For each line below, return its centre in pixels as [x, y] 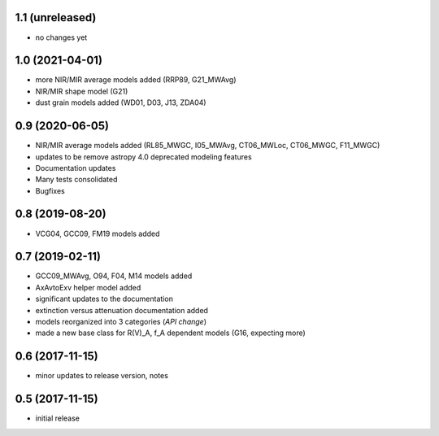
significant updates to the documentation [104, 299]
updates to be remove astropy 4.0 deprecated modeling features [143, 157]
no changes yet [61, 37]
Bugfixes [50, 190]
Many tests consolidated [76, 180]
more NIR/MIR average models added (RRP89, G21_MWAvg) [136, 80]
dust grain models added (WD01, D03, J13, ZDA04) [121, 102]
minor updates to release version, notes [102, 376]
